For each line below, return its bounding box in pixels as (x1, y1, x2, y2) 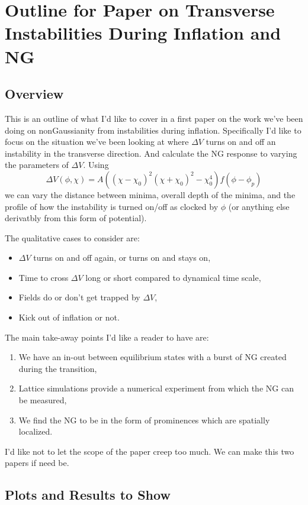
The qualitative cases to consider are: (5, 231, 140, 244)
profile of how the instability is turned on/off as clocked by (5, 200, 219, 212)
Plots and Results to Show (5, 485, 171, 504)
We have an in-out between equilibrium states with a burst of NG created (18, 351, 287, 363)
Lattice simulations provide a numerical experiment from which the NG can (18, 382, 294, 394)
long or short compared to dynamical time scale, (85, 271, 261, 283)
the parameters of (5, 158, 69, 171)
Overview (5, 85, 64, 103)
